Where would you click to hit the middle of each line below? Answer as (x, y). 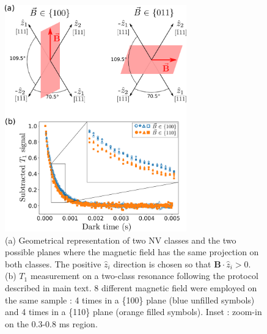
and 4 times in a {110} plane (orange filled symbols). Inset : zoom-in (133, 312)
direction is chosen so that (162, 263)
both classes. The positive (53, 263)
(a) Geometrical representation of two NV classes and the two (121, 240)
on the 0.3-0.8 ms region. (51, 323)
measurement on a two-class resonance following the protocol (144, 276)
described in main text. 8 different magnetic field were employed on (131, 288)
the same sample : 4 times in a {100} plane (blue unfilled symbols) (130, 300)
